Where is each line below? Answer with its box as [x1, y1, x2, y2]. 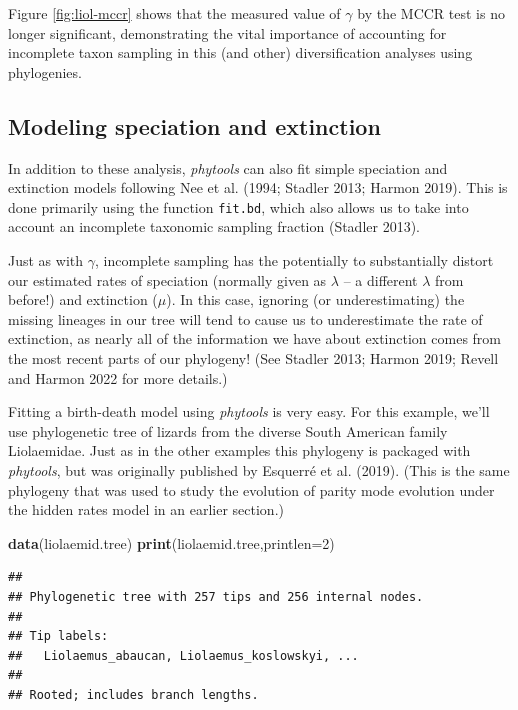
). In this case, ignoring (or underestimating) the [166, 289, 465, 310]
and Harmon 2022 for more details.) [8, 367, 228, 388]
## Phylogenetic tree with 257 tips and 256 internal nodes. [8, 589, 424, 604]
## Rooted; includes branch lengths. [8, 687, 259, 702]
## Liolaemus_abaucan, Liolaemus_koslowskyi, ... [8, 648, 359, 663]
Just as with [8, 250, 84, 271]
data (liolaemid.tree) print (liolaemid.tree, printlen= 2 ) [8, 532, 335, 553]
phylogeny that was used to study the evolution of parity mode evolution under [8, 479, 495, 500]
